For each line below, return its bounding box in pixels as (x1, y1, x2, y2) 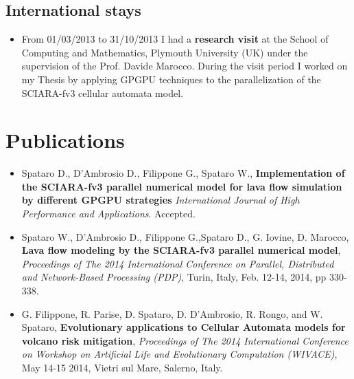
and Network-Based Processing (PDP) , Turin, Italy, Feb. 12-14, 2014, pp (21, 270, 327, 284)
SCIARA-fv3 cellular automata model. (21, 85, 183, 100)
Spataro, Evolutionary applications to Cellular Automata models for (21, 320, 346, 334)
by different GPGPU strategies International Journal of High (21, 193, 300, 207)
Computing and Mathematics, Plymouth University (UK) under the (21, 45, 308, 59)
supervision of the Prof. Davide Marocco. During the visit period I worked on (21, 58, 348, 73)
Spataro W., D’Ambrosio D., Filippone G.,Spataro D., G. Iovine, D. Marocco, (21, 229, 349, 243)
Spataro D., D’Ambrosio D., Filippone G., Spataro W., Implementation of (21, 166, 345, 180)
